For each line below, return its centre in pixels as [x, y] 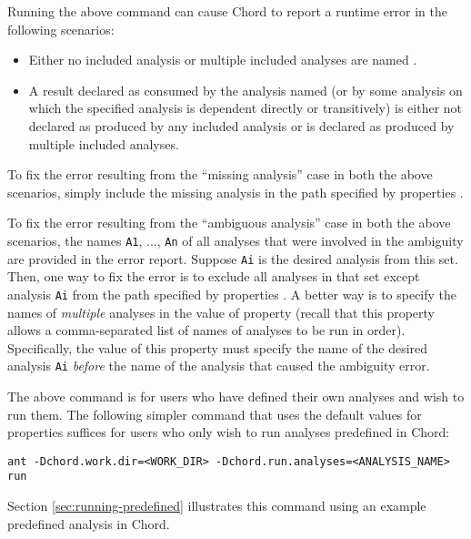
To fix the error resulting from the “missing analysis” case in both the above [220, 174]
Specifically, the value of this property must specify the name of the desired [218, 347]
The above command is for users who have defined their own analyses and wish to [236, 396]
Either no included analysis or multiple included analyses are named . [223, 60]
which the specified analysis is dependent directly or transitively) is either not [246, 108]
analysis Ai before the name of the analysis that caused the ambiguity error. [219, 366]
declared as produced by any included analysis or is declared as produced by [241, 125]
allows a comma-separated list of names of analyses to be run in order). [206, 330]
